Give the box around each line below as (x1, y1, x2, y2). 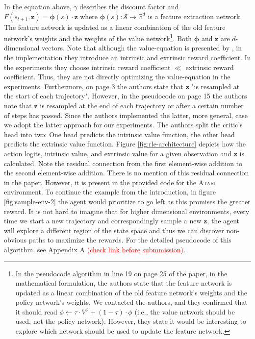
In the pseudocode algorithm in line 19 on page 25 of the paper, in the (15, 268, 228, 278)
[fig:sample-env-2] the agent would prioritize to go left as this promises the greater (4, 196, 251, 206)
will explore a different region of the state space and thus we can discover (4, 225, 224, 235)
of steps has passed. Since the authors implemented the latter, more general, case (4, 110, 248, 120)
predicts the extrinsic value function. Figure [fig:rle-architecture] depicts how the (4, 139, 246, 149)
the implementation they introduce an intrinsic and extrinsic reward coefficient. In (4, 52, 251, 63)
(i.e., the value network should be (134, 306, 235, 316)
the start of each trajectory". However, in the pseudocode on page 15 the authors (4, 91, 247, 101)
